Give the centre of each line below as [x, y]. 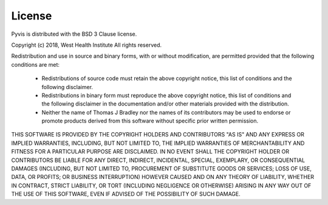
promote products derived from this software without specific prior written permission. [150, 121]
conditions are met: [36, 64]
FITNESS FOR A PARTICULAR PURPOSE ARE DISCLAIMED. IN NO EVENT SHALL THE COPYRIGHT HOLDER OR [150, 152]
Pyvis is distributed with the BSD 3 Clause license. [74, 34]
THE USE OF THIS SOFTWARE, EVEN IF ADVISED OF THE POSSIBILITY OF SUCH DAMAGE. [126, 194]
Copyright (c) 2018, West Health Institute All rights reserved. [87, 45]
